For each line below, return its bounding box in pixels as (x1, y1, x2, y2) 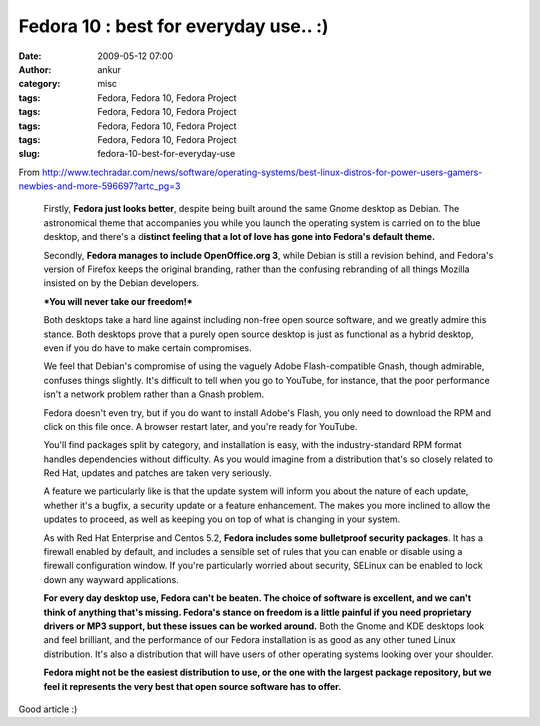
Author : (18, 63, 52, 75)
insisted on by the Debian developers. (43, 277, 200, 289)
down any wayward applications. (43, 573, 179, 585)
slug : (18, 148, 40, 160)
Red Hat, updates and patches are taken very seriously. (43, 467, 272, 479)
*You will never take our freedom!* (43, 295, 194, 307)
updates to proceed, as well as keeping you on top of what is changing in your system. (43, 513, 401, 525)
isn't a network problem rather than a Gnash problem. (43, 388, 265, 400)
